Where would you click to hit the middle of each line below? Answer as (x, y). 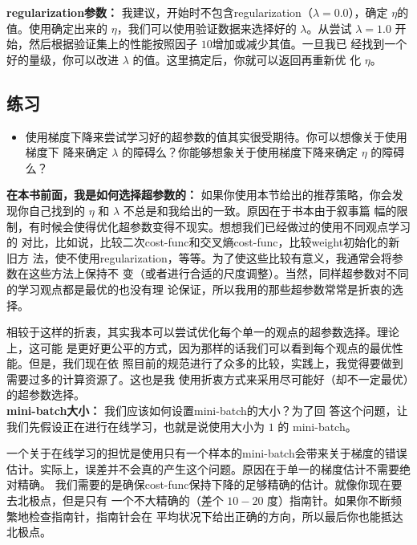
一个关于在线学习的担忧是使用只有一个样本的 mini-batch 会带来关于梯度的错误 (207, 453)
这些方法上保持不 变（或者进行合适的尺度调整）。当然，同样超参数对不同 (219, 273)
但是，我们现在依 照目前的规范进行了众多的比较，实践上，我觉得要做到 (216, 363)
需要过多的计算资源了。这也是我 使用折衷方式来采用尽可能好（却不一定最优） (208, 378)
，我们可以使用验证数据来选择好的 (206, 28)
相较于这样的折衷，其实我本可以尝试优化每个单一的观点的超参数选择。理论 (203, 332)
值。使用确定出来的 (57, 28)
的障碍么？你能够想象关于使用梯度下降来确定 (239, 152)
